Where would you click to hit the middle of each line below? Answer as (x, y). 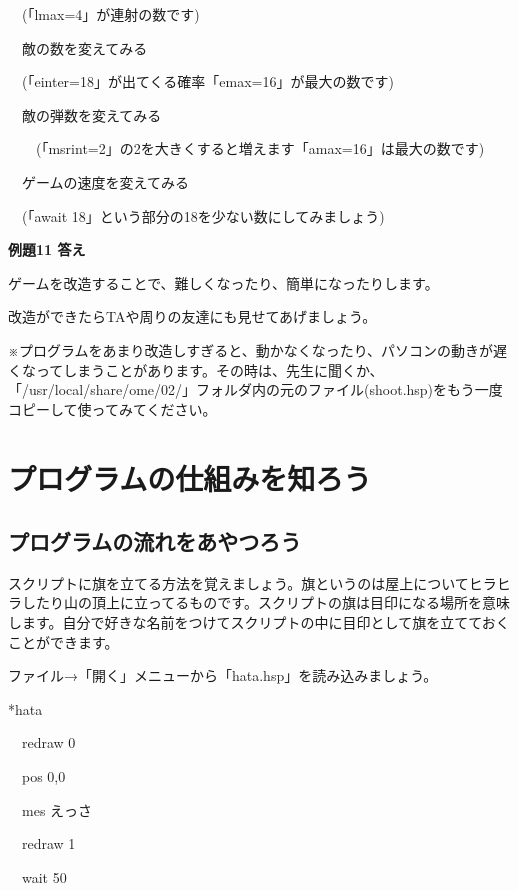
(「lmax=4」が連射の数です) (110, 14)
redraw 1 (48, 843)
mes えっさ (57, 809)
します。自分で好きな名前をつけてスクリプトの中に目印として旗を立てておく (259, 622)
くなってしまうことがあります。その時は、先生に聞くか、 (196, 369)
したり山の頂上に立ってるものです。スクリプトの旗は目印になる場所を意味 (265, 602)
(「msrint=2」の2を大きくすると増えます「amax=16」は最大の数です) (260, 148)
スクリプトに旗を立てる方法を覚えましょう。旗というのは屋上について (238, 582)
